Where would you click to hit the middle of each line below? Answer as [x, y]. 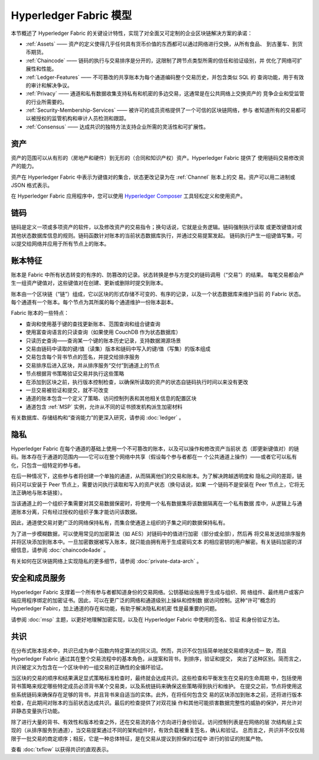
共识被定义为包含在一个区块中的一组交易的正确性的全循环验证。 [89, 667]
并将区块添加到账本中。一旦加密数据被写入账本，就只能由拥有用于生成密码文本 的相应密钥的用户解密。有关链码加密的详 [157, 542]
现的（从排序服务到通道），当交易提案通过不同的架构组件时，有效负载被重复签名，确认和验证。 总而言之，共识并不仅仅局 [158, 730]
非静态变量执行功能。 [37, 711]
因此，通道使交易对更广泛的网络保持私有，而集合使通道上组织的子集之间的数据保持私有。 [120, 523]
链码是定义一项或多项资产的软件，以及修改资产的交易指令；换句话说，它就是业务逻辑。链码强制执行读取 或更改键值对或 [157, 227]
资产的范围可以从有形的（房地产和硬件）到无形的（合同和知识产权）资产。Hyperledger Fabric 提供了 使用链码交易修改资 [157, 157]
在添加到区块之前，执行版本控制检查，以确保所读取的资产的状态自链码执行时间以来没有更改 [137, 382]
